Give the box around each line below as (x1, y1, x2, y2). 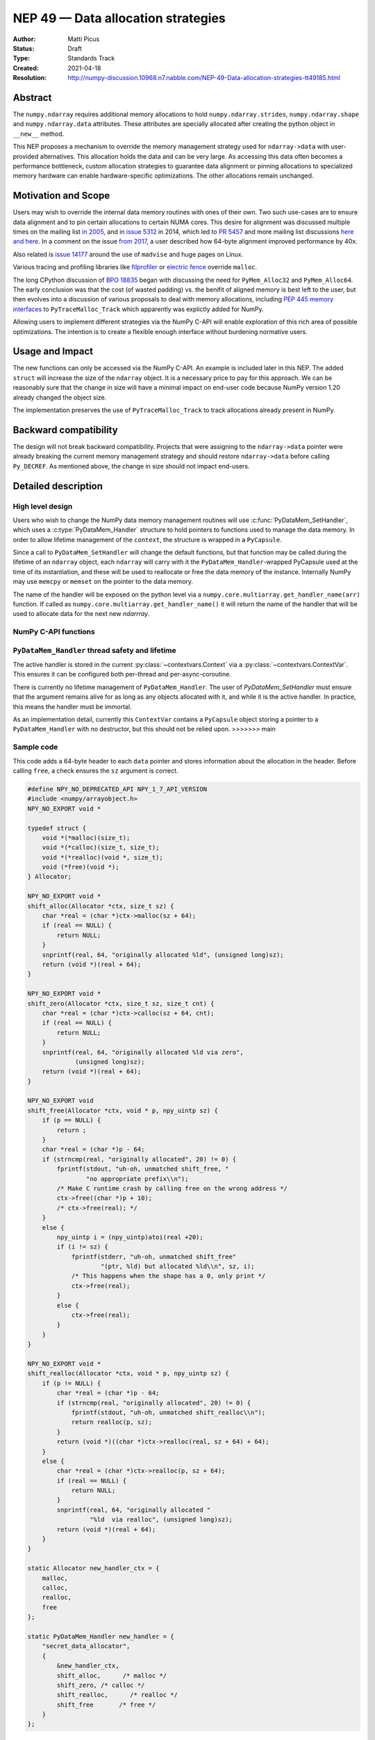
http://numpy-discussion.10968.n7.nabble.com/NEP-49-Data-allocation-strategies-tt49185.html (67, 74, 340, 82)
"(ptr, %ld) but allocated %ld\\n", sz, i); (101, 1263, 255, 1270)
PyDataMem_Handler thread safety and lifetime (12, 645, 176, 655)
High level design (12, 501, 73, 511)
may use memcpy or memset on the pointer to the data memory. (12, 578, 194, 586)
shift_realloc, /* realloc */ (56, 1691, 178, 1699)
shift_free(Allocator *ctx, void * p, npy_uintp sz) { (27, 1107, 218, 1114)
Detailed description (12, 480, 103, 492)
